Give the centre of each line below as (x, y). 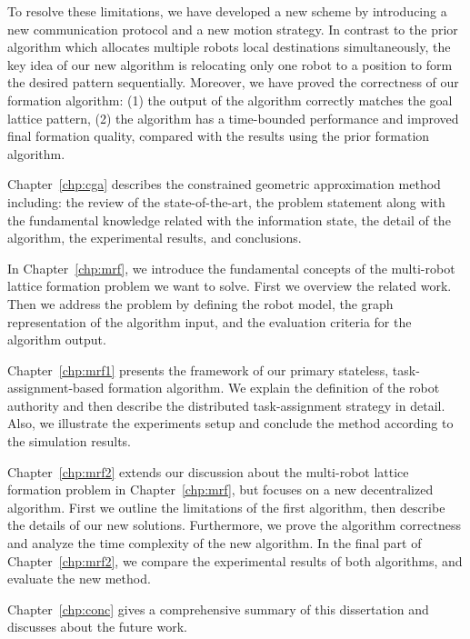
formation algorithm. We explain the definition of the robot (274, 388)
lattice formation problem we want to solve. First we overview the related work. (230, 286)
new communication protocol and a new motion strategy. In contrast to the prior (233, 29)
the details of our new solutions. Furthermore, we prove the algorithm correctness (235, 525)
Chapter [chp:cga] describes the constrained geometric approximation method (224, 184)
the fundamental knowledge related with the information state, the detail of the (229, 220)
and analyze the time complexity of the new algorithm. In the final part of (215, 543)
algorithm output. (57, 339)
